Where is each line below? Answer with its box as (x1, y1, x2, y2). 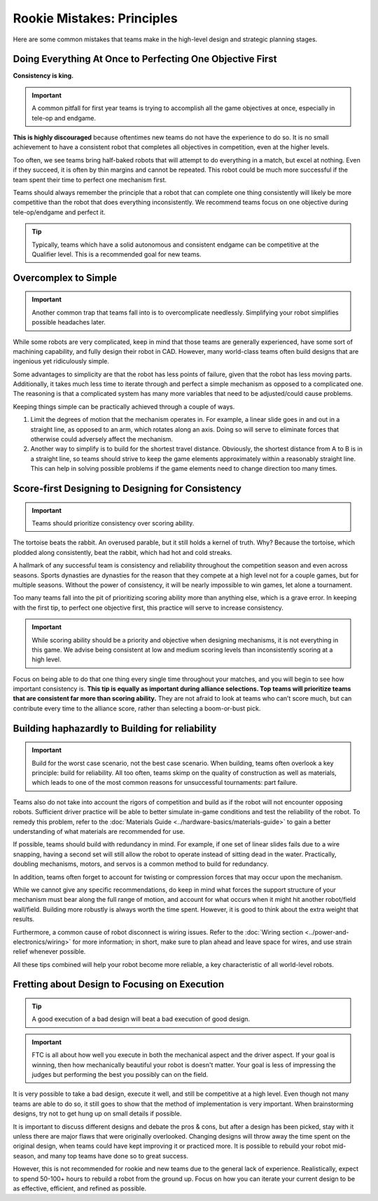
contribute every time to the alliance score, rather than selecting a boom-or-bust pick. (13, 704, 261, 713)
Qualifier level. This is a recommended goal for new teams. (31, 249, 202, 259)
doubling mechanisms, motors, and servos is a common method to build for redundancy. (13, 860, 269, 868)
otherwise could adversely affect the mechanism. (30, 435, 173, 444)
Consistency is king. (13, 71, 74, 80)
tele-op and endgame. (31, 114, 97, 122)
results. (13, 915, 35, 924)
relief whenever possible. (13, 947, 86, 956)
